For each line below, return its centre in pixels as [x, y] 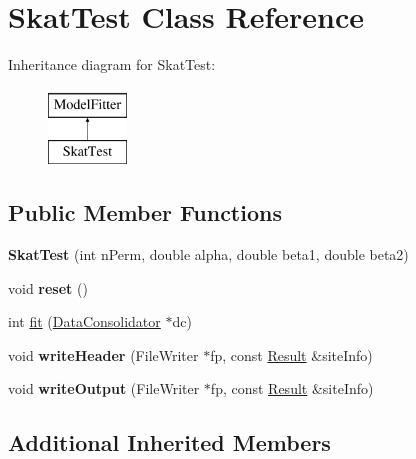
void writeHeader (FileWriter [103, 354]
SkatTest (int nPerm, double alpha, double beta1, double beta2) [208, 254]
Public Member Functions [145, 212]
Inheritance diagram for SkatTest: [112, 64]
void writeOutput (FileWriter [104, 388]
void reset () [48, 287]
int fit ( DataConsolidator [84, 321]
